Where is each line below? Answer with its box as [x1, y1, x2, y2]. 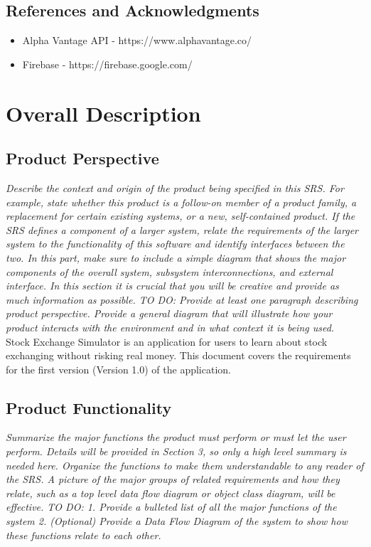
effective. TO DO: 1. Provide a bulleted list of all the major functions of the [6, 499, 337, 514]
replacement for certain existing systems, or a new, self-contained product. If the [6, 208, 355, 223]
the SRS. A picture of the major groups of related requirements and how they [6, 472, 340, 487]
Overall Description [6, 98, 201, 127]
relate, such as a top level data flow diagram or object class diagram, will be [6, 485, 335, 500]
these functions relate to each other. [6, 527, 161, 542]
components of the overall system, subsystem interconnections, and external [6, 264, 333, 279]
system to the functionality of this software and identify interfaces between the [6, 236, 345, 251]
